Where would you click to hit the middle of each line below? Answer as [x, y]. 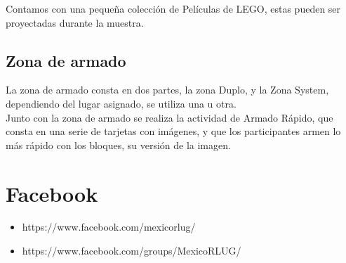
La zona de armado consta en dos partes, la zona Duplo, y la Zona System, [167, 90]
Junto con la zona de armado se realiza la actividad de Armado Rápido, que [169, 117]
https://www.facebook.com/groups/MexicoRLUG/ [132, 251]
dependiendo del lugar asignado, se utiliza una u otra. [121, 103]
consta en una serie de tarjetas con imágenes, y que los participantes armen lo [173, 131]
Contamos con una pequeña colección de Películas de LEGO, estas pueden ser [173, 8]
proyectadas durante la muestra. [75, 22]
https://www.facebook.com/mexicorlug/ [109, 227]
